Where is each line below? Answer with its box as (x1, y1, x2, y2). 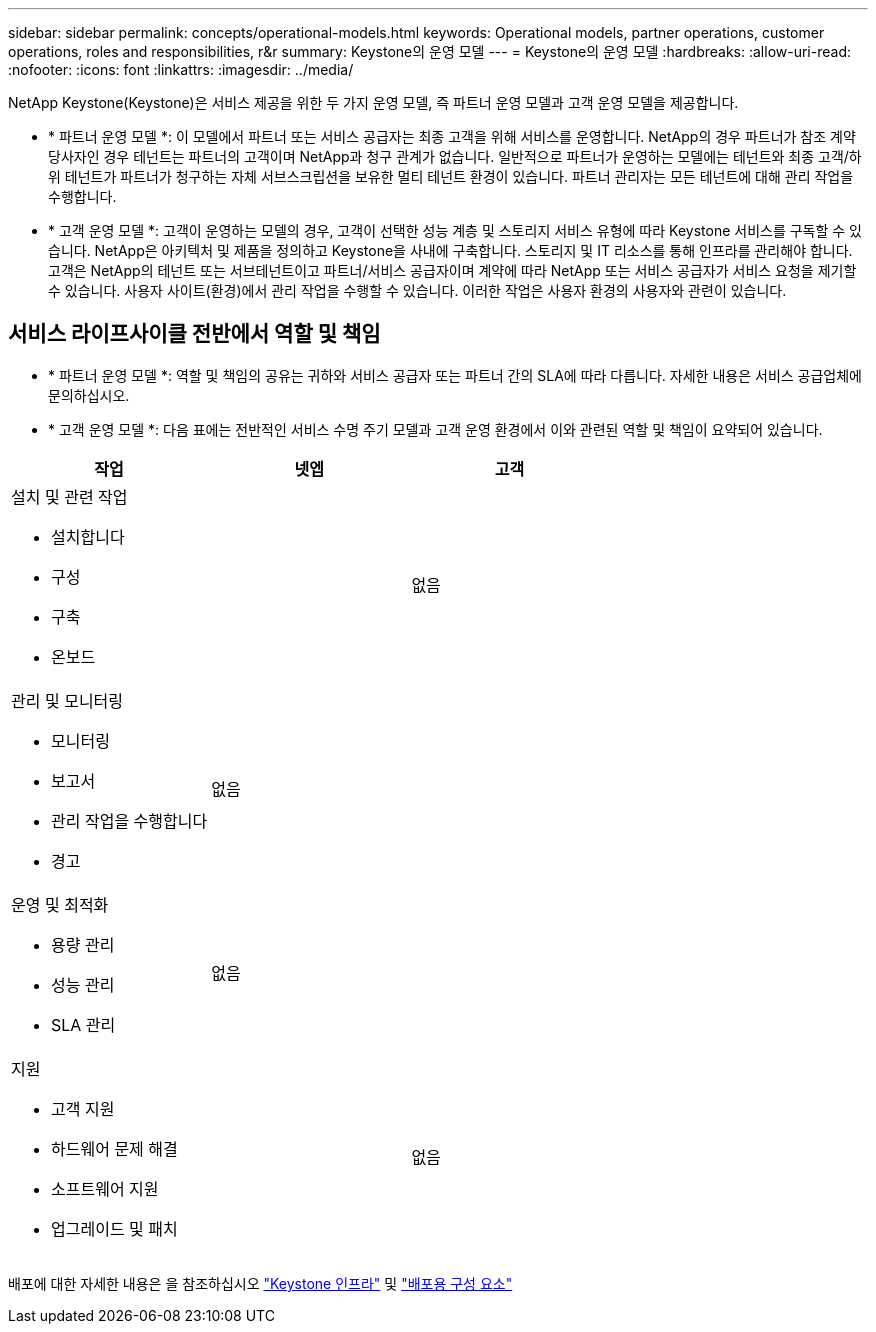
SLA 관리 (51, 1014, 116, 1035)
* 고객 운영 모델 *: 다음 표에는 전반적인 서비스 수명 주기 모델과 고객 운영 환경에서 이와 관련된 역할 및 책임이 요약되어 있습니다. (48, 420, 823, 438)
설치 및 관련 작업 (11, 486, 128, 507)
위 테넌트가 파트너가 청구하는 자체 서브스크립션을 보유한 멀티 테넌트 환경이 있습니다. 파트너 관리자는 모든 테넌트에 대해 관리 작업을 (48, 168, 854, 185)
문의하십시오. (48, 386, 130, 404)
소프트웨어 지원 (51, 1178, 159, 1199)
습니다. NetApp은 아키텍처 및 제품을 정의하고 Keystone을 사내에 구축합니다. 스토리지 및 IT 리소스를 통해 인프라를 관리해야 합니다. (48, 242, 853, 259)
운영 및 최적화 (11, 894, 109, 915)
